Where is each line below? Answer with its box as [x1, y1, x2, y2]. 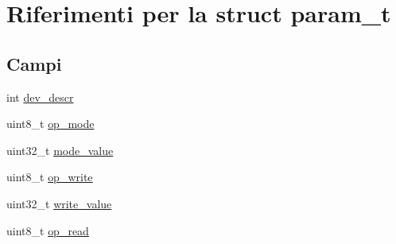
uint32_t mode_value [6, 141, 114, 158]
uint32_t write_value [6, 195, 112, 211]
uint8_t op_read [6, 222, 89, 238]
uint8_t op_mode [6, 115, 95, 132]
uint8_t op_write [6, 168, 93, 185]
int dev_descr [6, 88, 74, 105]
